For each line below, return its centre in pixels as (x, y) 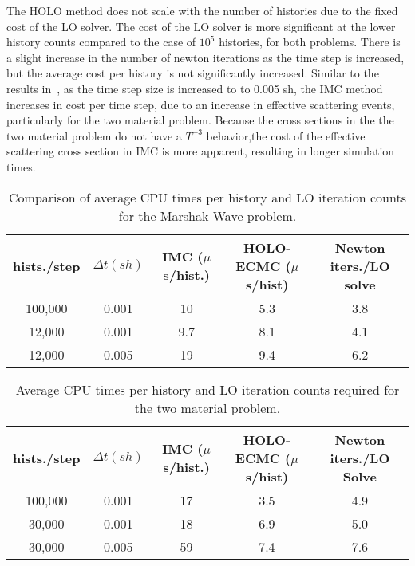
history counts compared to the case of (101, 42)
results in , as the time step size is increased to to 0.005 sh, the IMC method (195, 88)
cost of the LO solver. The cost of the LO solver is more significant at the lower (201, 26)
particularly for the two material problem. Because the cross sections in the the (200, 120)
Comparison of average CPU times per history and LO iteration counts (207, 197)
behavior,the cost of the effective (286, 135)
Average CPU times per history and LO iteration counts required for (207, 389)
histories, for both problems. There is (310, 42)
